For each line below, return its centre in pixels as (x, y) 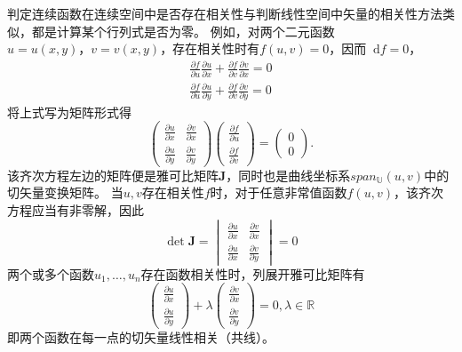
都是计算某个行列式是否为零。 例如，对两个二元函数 (183, 31)
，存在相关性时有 (210, 48)
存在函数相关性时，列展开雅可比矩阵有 (253, 273)
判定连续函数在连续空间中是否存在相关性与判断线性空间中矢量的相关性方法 (225, 13)
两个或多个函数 (51, 273)
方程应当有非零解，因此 (76, 210)
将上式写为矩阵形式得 (69, 112)
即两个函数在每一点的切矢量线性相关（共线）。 (141, 336)
